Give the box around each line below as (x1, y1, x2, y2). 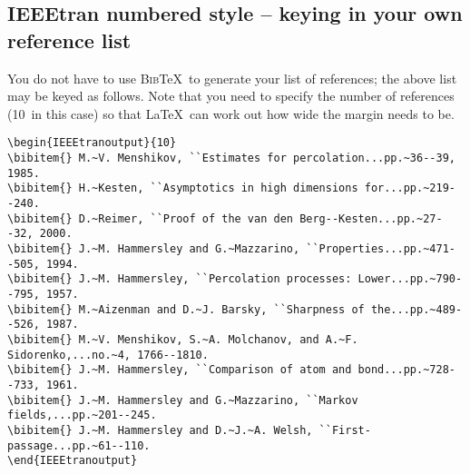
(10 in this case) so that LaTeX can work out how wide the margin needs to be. (7, 104, 455, 123)
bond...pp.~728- (357, 363, 455, 377)
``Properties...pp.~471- (306, 242, 455, 255)
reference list (7, 25, 132, 54)
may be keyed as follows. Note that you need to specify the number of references (7, 86, 455, 105)
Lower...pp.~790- (357, 272, 463, 286)
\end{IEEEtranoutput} (7, 454, 138, 468)
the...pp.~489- (370, 302, 463, 316)
